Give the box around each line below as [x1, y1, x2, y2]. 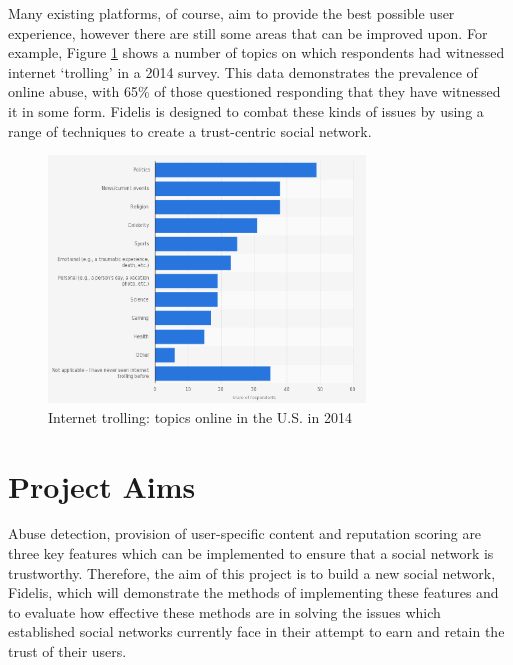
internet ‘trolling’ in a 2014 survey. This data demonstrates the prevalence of [8, 61, 478, 82]
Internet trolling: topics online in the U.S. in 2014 [48, 406, 352, 427]
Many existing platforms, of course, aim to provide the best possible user [8, 3, 455, 23]
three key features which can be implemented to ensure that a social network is [8, 543, 494, 564]
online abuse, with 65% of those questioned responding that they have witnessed [8, 81, 501, 102]
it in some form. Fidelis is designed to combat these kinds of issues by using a [8, 100, 484, 121]
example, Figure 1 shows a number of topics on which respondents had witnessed [8, 42, 505, 63]
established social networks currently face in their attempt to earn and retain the [8, 621, 505, 642]
